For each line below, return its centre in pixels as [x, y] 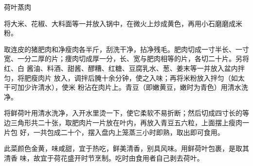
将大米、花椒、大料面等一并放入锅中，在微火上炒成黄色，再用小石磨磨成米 [123, 23]
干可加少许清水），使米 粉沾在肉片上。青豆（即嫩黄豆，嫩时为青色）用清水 [123, 87]
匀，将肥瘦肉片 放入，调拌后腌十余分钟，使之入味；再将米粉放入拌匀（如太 [124, 77]
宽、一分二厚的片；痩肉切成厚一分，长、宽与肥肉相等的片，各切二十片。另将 [126, 58]
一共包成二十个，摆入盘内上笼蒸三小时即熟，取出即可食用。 [129, 132]
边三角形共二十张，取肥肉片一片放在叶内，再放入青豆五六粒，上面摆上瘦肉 [123, 122]
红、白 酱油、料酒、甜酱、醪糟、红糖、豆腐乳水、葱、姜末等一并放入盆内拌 [124, 68]
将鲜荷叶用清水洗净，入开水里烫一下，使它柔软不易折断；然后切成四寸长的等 [126, 113]
